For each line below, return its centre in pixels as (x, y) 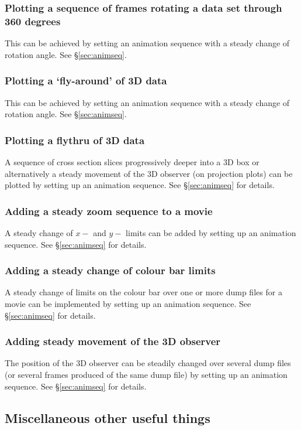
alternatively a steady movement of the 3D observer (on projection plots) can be (149, 173)
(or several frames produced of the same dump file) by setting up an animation (146, 374)
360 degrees (33, 21)
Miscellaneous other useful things (108, 417)
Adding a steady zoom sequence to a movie (109, 211)
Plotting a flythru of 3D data (75, 140)
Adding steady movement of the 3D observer (113, 341)
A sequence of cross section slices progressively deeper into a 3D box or (132, 161)
